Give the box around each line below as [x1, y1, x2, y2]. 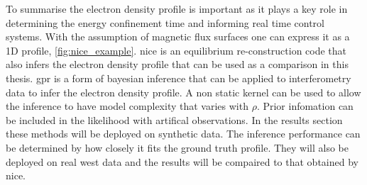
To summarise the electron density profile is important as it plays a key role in [6, 1, 348, 16]
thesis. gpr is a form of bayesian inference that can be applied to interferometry [6, 70, 351, 85]
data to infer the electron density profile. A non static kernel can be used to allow [6, 84, 361, 99]
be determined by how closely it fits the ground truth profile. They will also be [6, 140, 349, 155]
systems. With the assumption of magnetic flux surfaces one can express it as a [6, 29, 350, 44]
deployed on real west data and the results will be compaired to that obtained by [6, 154, 358, 169]
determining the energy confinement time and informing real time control [6, 15, 324, 30]
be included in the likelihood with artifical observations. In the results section [6, 112, 343, 127]
